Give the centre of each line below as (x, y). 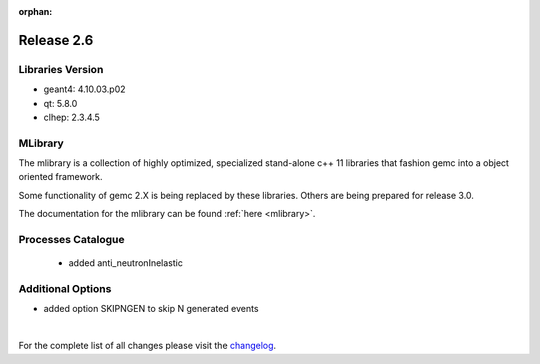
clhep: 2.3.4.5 (71, 117)
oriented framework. (61, 177)
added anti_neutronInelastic (126, 263)
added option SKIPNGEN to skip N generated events (151, 309)
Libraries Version (61, 69)
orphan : (35, 11)
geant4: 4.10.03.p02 (84, 89)
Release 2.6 (56, 40)
